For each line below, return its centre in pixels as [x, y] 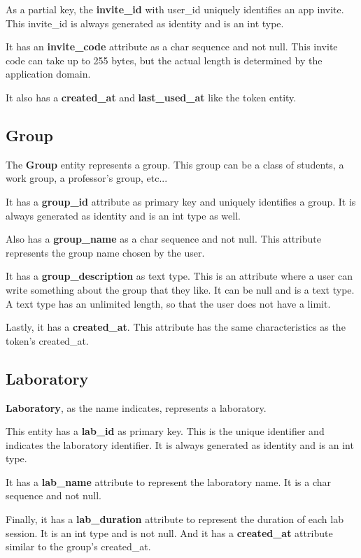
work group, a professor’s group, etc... [87, 178]
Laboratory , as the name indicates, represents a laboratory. [136, 407]
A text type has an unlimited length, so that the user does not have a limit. [168, 303]
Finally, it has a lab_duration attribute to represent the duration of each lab [175, 519]
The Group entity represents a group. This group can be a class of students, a [175, 164]
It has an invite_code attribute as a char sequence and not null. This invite [172, 46]
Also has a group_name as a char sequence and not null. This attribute [163, 239]
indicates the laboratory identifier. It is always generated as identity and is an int [180, 444]
